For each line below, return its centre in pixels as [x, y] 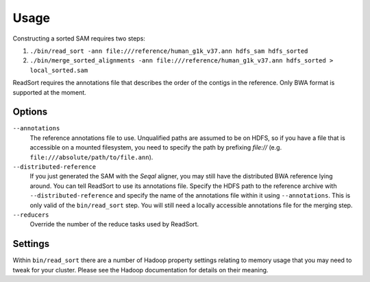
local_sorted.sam [59, 70]
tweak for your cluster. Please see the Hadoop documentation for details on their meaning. [140, 270]
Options [30, 112]
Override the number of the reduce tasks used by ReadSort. [114, 224]
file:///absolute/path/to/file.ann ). [91, 157]
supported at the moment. [50, 92]
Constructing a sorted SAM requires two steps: [79, 38]
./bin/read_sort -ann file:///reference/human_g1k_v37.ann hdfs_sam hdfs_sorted [169, 51]
